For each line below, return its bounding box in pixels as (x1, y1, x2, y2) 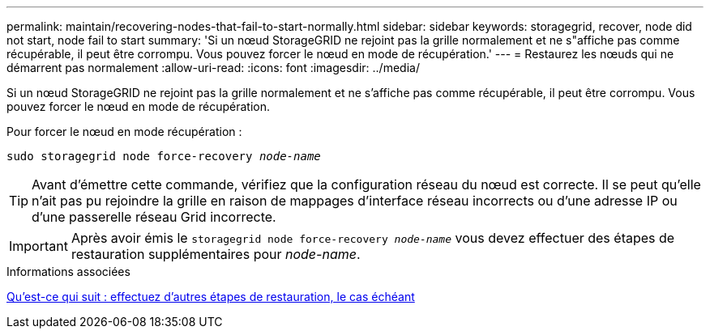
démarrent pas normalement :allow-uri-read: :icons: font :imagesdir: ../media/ (6, 61, 420, 74)
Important (9, 238, 68, 254)
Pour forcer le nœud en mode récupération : (6, 125, 242, 138)
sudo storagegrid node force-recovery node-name (6, 150, 321, 163)
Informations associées (6, 265, 130, 278)
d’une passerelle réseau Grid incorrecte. (32, 209, 276, 225)
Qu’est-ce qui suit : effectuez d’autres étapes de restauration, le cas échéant (6, 290, 415, 303)
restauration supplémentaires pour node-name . (71, 246, 361, 262)
